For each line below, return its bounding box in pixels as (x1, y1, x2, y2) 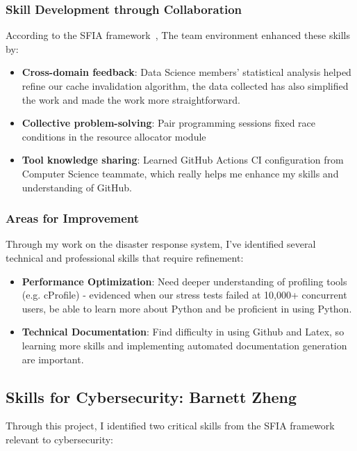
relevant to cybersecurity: (6, 432, 113, 446)
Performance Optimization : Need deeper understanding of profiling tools (22, 274, 347, 288)
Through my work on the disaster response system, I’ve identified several (6, 237, 316, 251)
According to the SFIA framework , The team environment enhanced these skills (6, 28, 351, 42)
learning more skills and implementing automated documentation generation (22, 338, 347, 352)
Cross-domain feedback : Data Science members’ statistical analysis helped (22, 65, 351, 79)
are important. (22, 351, 84, 366)
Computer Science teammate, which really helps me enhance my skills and (22, 166, 339, 180)
